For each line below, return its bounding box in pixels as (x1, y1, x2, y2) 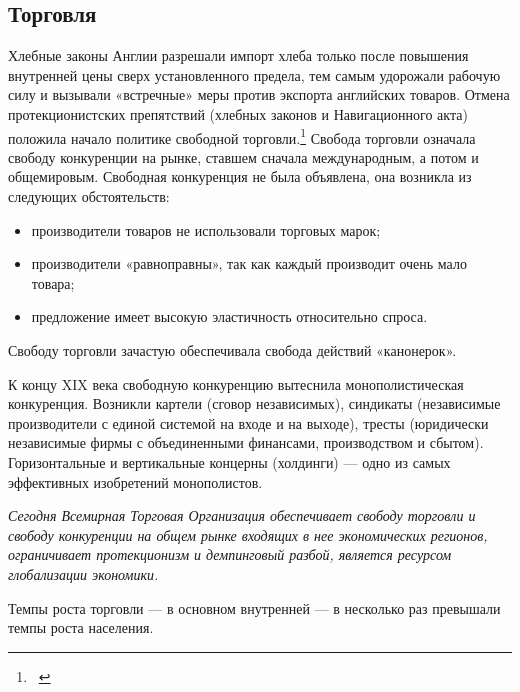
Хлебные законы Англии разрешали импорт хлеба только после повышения (8, 45, 469, 66)
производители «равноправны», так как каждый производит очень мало (31, 253, 467, 274)
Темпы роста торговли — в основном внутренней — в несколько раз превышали (8, 597, 501, 618)
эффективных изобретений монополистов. (8, 471, 263, 492)
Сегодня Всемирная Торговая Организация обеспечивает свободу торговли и (8, 505, 476, 526)
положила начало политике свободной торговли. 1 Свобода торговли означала (8, 124, 476, 148)
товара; (31, 272, 75, 293)
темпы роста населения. (8, 617, 154, 638)
